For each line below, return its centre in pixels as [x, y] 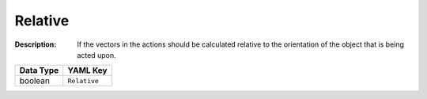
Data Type [39, 70]
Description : [36, 44]
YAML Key [87, 70]
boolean [35, 81]
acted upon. [96, 55]
